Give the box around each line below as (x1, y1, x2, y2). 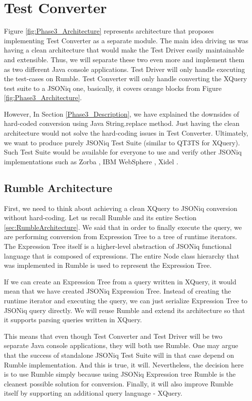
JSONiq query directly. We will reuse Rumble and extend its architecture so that (4, 305, 245, 315)
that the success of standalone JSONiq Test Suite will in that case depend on (4, 349, 234, 360)
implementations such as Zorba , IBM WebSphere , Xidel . (4, 156, 179, 166)
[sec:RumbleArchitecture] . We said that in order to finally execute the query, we (4, 222, 242, 232)
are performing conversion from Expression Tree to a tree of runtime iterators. (4, 231, 237, 242)
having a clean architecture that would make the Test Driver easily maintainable (4, 45, 244, 55)
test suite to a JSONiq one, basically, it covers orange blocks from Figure (4, 83, 222, 93)
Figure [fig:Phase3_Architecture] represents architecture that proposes (4, 26, 214, 36)
